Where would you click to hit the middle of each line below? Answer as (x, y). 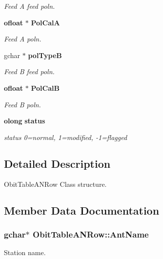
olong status (25, 121)
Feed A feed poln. (30, 6)
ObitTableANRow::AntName (91, 234)
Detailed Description (57, 163)
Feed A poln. (23, 39)
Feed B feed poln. (29, 71)
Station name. (25, 252)
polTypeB (45, 55)
